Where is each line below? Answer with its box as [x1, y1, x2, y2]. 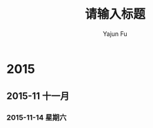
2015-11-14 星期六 [6, 113, 67, 122]
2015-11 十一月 [6, 91, 70, 102]
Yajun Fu [102, 29, 128, 38]
